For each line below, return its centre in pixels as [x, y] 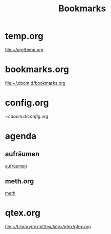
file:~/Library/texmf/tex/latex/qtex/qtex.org [48, 226]
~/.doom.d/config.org [27, 116]
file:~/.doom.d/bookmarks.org [35, 83]
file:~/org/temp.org [24, 49]
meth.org [20, 181]
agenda [21, 136]
